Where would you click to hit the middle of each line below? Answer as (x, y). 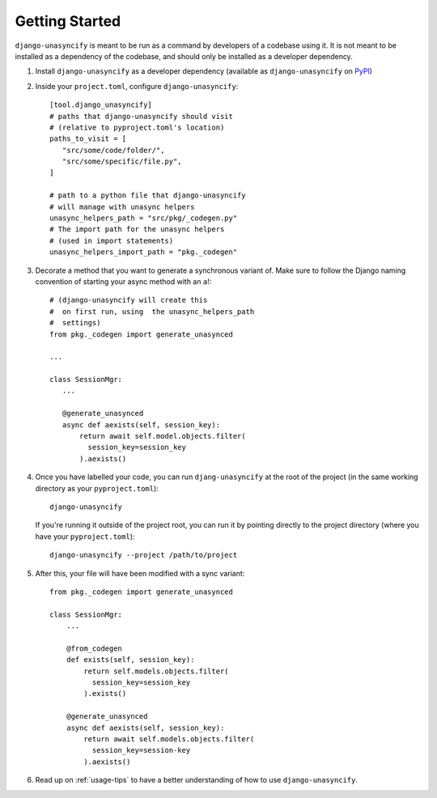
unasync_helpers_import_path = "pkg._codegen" (144, 252)
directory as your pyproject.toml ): (97, 488)
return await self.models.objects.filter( (169, 739)
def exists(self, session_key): (130, 660)
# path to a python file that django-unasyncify (148, 195)
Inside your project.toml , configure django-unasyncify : (137, 86)
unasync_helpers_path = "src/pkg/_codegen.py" (144, 218)
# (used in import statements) (112, 240)
